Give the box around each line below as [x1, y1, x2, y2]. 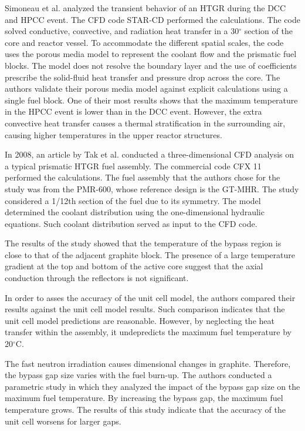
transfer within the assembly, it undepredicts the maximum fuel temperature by [5, 326, 292, 338]
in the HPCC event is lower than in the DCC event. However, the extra [5, 105, 262, 118]
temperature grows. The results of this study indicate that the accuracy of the [5, 403, 286, 415]
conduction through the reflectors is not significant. [5, 272, 189, 284]
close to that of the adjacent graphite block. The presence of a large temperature [5, 248, 295, 260]
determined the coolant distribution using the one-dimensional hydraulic [5, 206, 265, 218]
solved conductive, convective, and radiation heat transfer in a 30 [5, 25, 239, 37]
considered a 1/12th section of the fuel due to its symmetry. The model [5, 194, 261, 206]
